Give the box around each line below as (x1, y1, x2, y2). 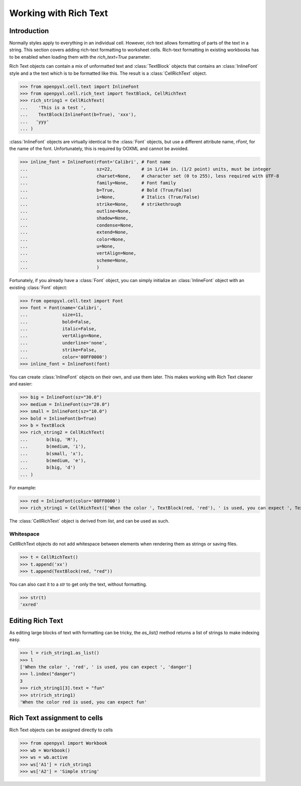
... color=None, (20, 236, 126, 242)
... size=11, (20, 312, 84, 318)
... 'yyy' (20, 118, 50, 124)
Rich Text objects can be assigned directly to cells (9, 727, 113, 733)
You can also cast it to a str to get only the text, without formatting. (9, 581, 147, 587)
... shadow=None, (20, 215, 129, 221)
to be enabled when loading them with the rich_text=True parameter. (9, 54, 151, 60)
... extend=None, (20, 229, 129, 235)
